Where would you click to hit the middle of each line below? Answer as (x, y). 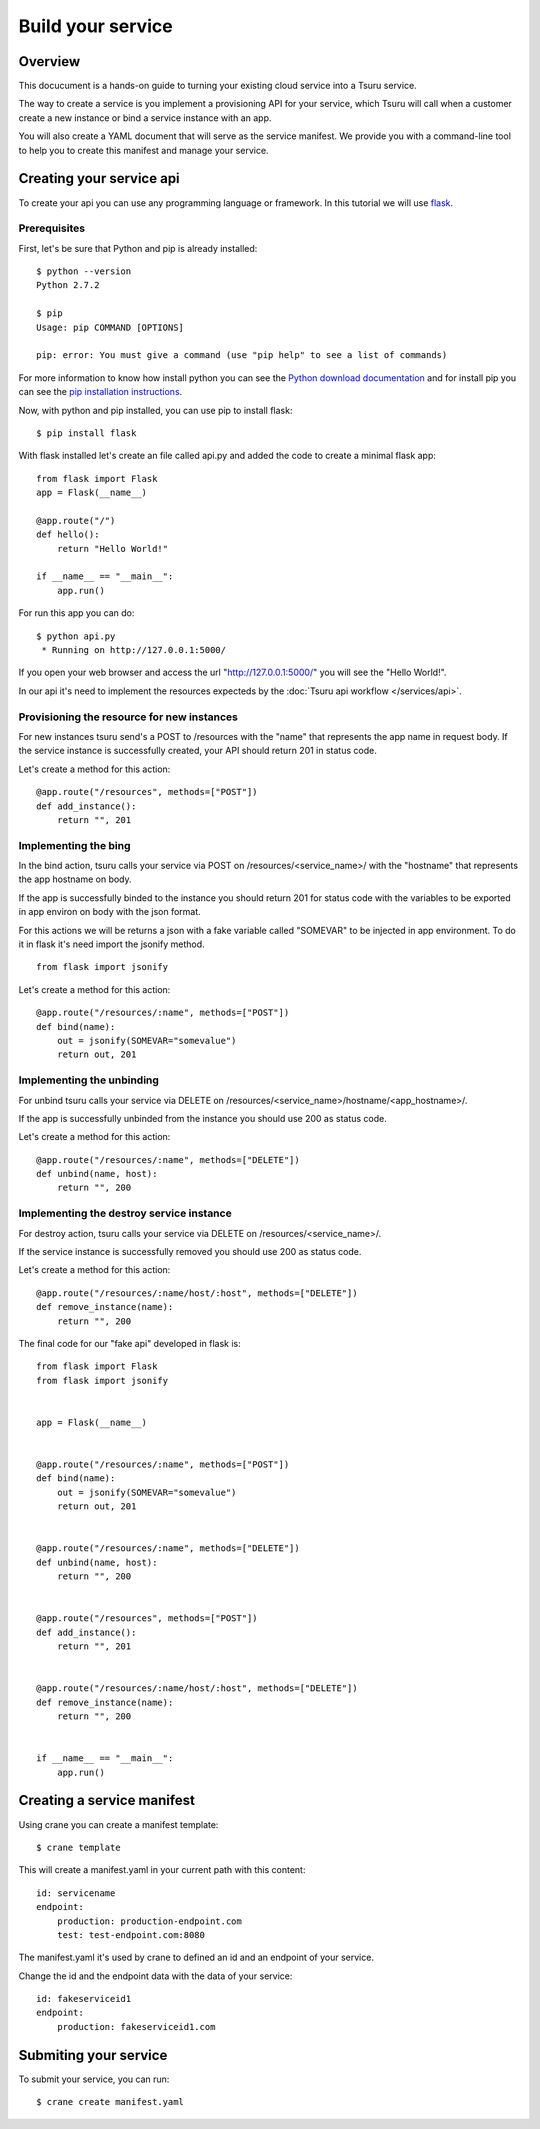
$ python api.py (76, 636)
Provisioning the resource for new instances (128, 717)
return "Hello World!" (112, 548)
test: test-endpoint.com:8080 (130, 1934)
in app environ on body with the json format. (110, 912)
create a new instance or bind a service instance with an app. (145, 117)
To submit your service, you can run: (94, 2079)
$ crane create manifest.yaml (110, 2102)
